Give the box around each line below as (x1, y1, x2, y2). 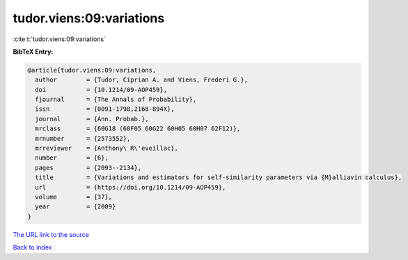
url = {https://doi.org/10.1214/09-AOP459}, (35, 183, 226, 191)
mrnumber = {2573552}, (35, 135, 131, 142)
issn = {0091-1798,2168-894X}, (35, 105, 175, 113)
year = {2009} (35, 203, 116, 211)
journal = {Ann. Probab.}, (35, 115, 149, 123)
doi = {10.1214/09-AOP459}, (35, 86, 167, 93)
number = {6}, (35, 154, 109, 162)
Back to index (13, 243, 52, 252)
